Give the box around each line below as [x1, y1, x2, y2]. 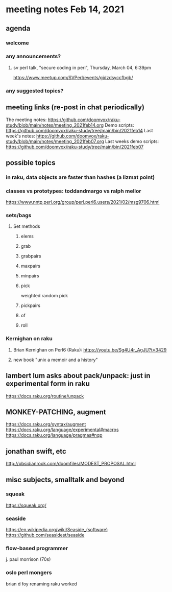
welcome [6, 39, 30, 46]
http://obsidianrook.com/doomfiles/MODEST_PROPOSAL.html [6, 461, 136, 467]
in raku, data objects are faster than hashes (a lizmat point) [6, 174, 155, 181]
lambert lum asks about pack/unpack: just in [6, 371, 151, 380]
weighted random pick [20, 293, 68, 299]
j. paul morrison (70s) [6, 556, 51, 562]
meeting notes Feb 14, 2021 [6, 4, 125, 15]
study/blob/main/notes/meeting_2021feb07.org [6, 138, 104, 144]
